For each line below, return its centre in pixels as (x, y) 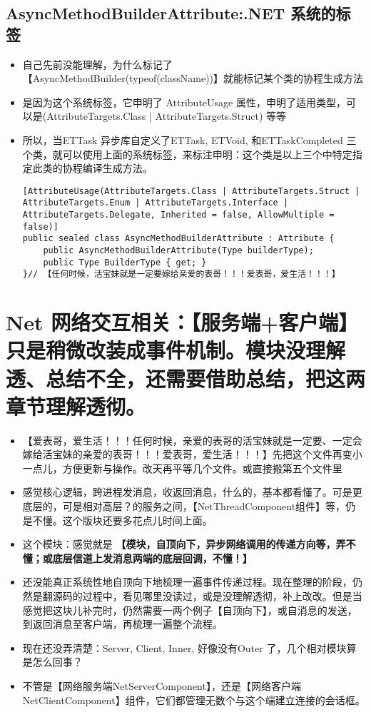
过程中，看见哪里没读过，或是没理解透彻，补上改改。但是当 (222, 596)
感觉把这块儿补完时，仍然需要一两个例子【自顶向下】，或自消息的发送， (190, 610)
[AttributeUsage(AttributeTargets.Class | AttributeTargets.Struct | (191, 191)
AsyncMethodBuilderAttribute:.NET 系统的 (171, 13)
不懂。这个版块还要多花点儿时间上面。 (122, 520)
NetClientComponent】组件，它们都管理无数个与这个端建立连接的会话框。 (194, 700)
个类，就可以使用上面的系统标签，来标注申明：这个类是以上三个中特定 (187, 154)
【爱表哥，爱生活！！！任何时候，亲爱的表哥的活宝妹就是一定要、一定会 (192, 440)
